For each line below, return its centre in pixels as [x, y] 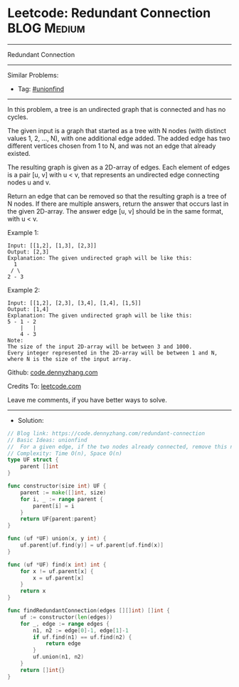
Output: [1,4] [28, 309]
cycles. [18, 117]
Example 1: [23, 232]
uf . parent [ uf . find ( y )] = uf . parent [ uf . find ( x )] [92, 545]
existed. [19, 153]
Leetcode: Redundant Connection [109, 13]
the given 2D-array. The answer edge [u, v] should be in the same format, [116, 211]
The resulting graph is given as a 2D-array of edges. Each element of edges [119, 167]
